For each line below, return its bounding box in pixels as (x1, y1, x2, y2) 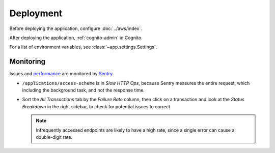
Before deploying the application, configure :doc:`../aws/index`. (9, 25, 142, 32)
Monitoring (9, 57, 46, 66)
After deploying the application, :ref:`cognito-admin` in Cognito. (9, 35, 143, 41)
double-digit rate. (36, 134, 73, 140)
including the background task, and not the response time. (22, 87, 145, 94)
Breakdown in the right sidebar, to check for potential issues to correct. (22, 103, 172, 109)
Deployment (9, 8, 63, 19)
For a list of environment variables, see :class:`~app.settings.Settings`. (9, 44, 157, 50)
